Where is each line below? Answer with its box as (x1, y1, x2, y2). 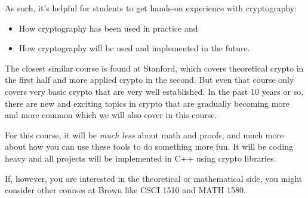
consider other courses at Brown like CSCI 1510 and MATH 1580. (5, 184, 246, 196)
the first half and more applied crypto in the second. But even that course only (5, 73, 294, 86)
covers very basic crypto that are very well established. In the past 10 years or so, (5, 85, 304, 97)
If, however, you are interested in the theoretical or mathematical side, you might (5, 172, 303, 184)
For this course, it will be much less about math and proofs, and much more (5, 128, 284, 141)
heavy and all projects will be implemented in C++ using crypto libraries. (5, 151, 276, 164)
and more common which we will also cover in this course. (5, 109, 217, 121)
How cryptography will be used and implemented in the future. (19, 42, 250, 54)
